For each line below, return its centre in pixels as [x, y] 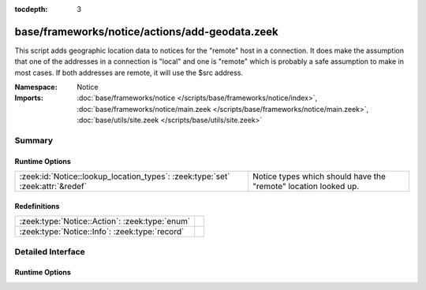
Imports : [29, 98]
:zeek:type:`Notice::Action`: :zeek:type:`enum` [105, 221]
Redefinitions [37, 206]
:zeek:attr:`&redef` [53, 187]
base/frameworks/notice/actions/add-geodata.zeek [147, 32]
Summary [34, 140]
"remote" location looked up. [306, 187]
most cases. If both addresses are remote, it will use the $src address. [129, 72]
